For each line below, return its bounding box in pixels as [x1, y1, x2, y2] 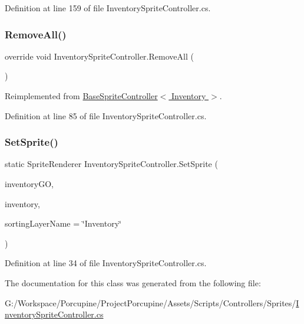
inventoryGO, [5, 178, 54, 189]
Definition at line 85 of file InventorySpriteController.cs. [5, 109, 207, 122]
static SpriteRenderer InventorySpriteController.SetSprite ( [5, 158, 218, 170]
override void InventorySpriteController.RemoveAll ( [5, 50, 194, 62]
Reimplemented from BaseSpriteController [5, 90, 158, 102]
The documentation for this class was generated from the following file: [5, 276, 261, 289]
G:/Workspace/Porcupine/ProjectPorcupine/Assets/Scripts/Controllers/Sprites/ [5, 296, 296, 309]
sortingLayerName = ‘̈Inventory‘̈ [5, 217, 121, 230]
